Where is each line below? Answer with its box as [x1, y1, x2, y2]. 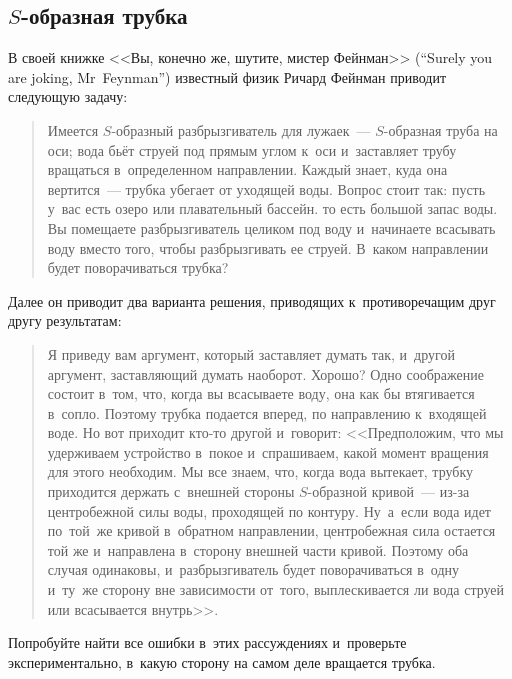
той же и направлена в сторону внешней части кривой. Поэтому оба [47, 539, 469, 560]
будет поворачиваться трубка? [47, 257, 229, 278]
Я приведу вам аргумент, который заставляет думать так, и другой [47, 343, 455, 364]
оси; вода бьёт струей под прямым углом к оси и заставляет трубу [47, 139, 457, 160]
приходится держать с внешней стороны [47, 481, 295, 502]
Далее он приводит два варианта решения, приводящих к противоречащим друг [8, 290, 496, 311]
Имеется [47, 119, 99, 140]
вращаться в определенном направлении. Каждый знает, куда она [47, 159, 448, 180]
